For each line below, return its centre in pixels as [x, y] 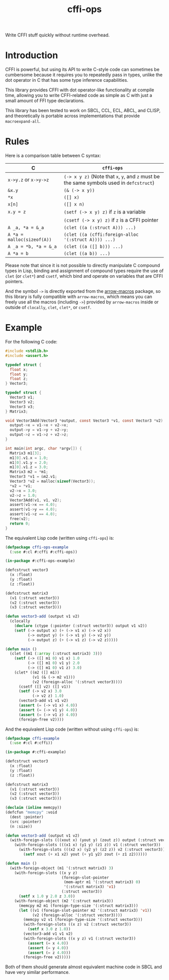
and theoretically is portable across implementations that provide [72, 116]
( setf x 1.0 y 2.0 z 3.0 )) [47, 896]
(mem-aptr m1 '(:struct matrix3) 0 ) [102, 882]
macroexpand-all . [23, 121]
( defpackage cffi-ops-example [37, 547]
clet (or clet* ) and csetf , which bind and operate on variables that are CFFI [84, 276]
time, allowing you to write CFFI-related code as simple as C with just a [79, 95]
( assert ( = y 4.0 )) [48, 948]
